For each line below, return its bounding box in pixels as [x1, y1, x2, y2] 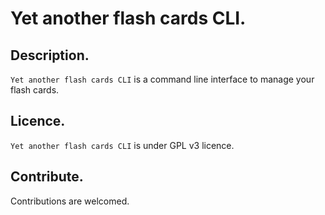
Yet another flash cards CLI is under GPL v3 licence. [10, 139, 235, 151]
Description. [10, 47, 90, 64]
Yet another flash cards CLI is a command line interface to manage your [10, 73, 315, 85]
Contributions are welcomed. [10, 195, 130, 207]
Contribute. [10, 168, 84, 186]
